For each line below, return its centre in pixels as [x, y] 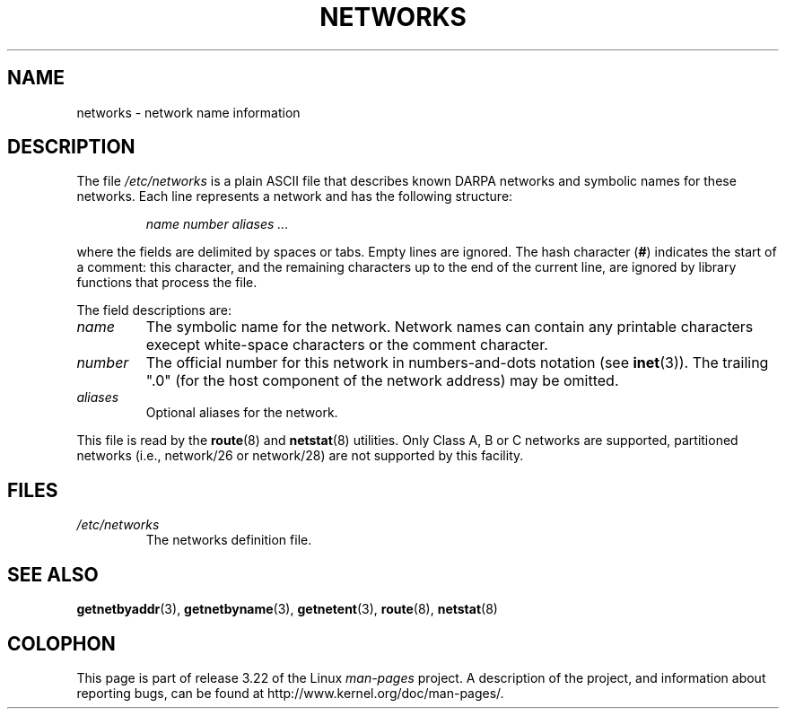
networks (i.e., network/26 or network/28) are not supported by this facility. [300, 456]
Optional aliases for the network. [242, 413]
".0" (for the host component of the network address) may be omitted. [382, 381]
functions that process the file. [167, 283]
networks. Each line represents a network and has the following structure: [295, 196]
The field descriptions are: [154, 310]
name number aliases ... [217, 224]
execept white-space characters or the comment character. [347, 345]
